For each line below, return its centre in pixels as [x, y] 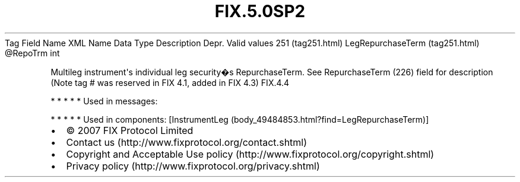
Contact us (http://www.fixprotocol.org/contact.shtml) [187, 142]
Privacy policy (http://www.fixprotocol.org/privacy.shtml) [193, 166]
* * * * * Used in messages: [104, 101]
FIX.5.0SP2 [260, 11]
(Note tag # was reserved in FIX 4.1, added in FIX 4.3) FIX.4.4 [170, 82]
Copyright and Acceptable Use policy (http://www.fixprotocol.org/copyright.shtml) [250, 154]
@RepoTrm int [32, 53]
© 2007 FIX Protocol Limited [130, 130]
